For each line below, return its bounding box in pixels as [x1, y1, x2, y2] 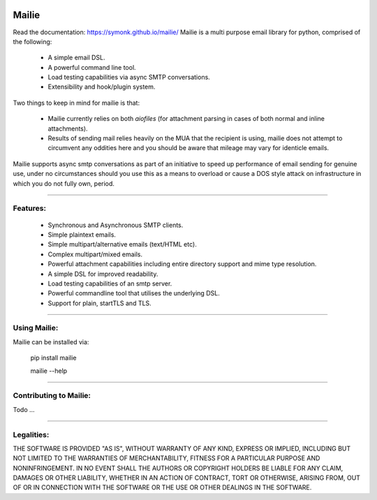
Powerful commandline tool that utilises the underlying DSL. [47, 289, 220, 297]
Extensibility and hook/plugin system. [47, 82, 156, 91]
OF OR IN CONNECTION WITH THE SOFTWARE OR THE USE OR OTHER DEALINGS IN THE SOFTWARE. [13, 483, 312, 492]
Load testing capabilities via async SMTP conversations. [47, 73, 211, 82]
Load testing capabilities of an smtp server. [47, 279, 172, 288]
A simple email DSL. [47, 53, 105, 62]
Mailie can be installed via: [13, 337, 89, 346]
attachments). [47, 124, 88, 133]
